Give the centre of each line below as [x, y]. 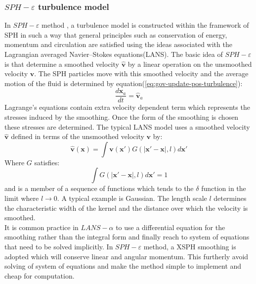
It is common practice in [42, 227]
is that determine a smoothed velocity [62, 64]
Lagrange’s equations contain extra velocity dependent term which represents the [127, 107]
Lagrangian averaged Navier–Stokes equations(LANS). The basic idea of [114, 54]
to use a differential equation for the [171, 227]
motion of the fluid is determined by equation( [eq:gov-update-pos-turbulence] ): [124, 83]
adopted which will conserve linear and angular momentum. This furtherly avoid [127, 256]
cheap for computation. [40, 275]
